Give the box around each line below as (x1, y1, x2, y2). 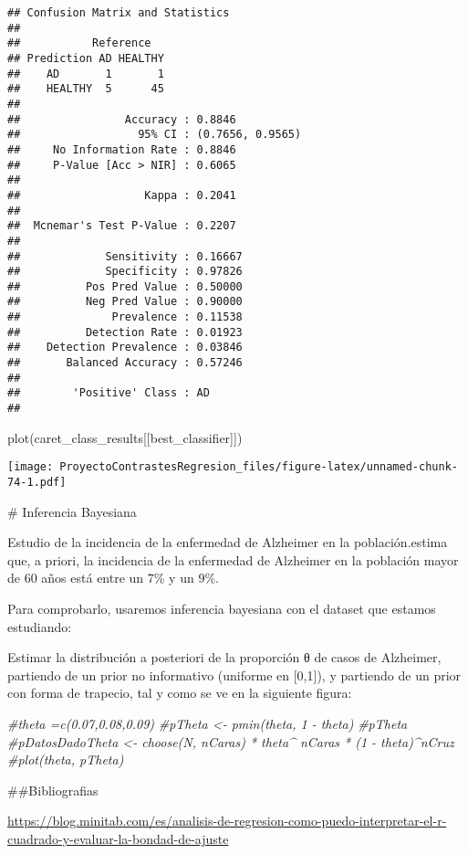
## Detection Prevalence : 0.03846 (7, 341, 243, 354)
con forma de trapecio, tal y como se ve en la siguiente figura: (7, 683, 352, 702)
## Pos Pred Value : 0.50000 (7, 279, 243, 293)
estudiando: (7, 617, 72, 636)
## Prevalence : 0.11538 (7, 311, 243, 324)
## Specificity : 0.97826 (7, 265, 243, 279)
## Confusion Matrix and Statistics (7, 6, 230, 19)
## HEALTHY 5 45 (7, 82, 164, 96)
